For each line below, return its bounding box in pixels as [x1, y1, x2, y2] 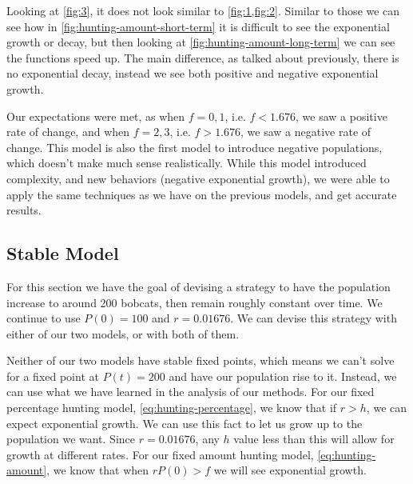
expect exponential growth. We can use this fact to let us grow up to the [6, 414, 363, 431]
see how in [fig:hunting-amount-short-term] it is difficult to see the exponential [6, 18, 390, 34]
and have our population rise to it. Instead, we [169, 367, 397, 384]
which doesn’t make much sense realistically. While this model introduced [6, 154, 367, 171]
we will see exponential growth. [213, 462, 367, 478]
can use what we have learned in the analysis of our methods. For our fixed [6, 383, 375, 400]
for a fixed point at [6, 367, 99, 384]
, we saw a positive [296, 107, 387, 124]
